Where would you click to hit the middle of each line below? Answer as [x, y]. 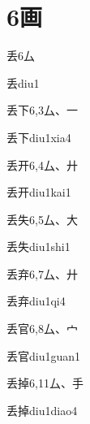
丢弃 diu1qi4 [36, 301]
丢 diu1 [23, 82]
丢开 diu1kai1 [39, 192]
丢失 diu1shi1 [39, 247]
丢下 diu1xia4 [39, 137]
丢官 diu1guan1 [44, 355]
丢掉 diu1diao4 [42, 410]
